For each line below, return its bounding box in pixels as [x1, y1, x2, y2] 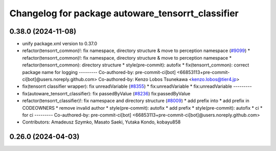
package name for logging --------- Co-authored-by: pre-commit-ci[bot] [22, 69, 176, 75]
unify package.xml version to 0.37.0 [22, 41, 97, 47]
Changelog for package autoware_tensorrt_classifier [9, 8, 239, 19]
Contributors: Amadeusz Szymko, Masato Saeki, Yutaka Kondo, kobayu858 [22, 119, 181, 125]
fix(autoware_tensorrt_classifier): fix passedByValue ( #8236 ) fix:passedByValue [22, 90, 191, 96]
